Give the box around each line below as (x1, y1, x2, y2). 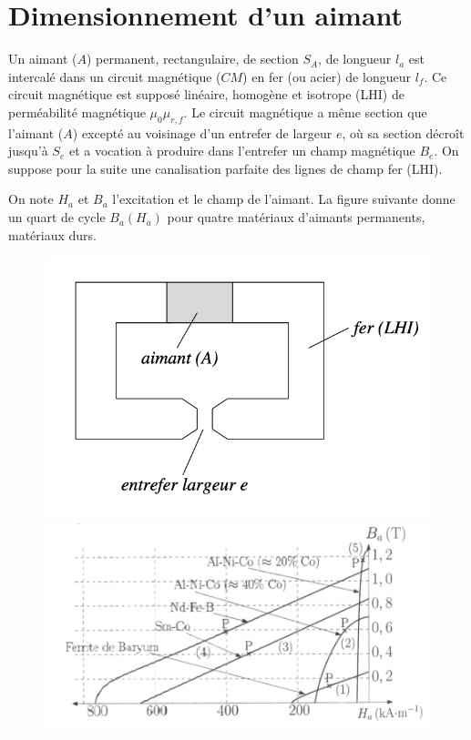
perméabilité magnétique (8, 102, 146, 121)
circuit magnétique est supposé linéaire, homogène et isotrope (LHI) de (8, 85, 404, 104)
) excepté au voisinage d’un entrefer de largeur (72, 123, 333, 142)
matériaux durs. (8, 225, 97, 244)
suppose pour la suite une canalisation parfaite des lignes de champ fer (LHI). (8, 158, 443, 177)
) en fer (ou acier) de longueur (242, 66, 411, 86)
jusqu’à (8, 141, 48, 160)
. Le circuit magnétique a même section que (183, 102, 427, 121)
